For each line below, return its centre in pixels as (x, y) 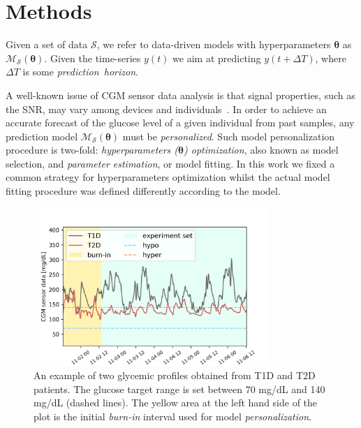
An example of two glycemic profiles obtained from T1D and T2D (175, 375)
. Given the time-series (93, 58)
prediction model (42, 136)
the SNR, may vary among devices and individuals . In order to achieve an (166, 109)
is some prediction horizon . (80, 72)
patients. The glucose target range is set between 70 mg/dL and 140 (179, 389)
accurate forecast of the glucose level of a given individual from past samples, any (180, 123)
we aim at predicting (217, 58)
